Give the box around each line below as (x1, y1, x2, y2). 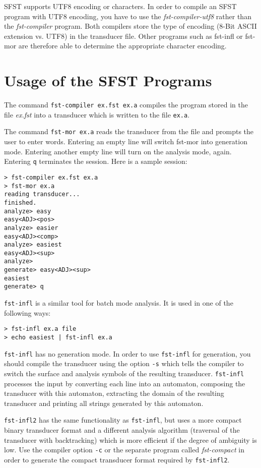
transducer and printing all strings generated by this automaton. (4, 397, 204, 408)
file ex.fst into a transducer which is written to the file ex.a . (4, 109, 190, 120)
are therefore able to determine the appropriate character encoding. (18, 40, 227, 51)
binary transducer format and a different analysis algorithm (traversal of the (4, 425, 240, 435)
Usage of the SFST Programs (4, 70, 212, 91)
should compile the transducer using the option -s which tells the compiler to (4, 358, 244, 369)
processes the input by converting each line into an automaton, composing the (4, 378, 245, 388)
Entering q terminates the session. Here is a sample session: (4, 156, 187, 166)
